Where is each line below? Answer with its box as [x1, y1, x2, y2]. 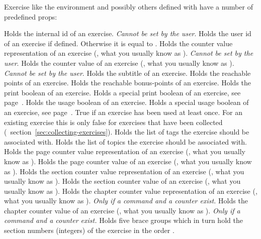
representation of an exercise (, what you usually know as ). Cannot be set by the [4, 48, 253, 58]
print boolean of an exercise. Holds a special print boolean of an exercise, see [4, 87, 241, 97]
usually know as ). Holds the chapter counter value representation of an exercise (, [4, 185, 257, 196]
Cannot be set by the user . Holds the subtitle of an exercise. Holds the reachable [4, 67, 251, 78]
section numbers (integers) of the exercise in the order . [4, 225, 175, 235]
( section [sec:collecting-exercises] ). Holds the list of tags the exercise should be [4, 127, 249, 137]
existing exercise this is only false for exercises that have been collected [4, 116, 223, 127]
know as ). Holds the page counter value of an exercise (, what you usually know [4, 156, 252, 166]
